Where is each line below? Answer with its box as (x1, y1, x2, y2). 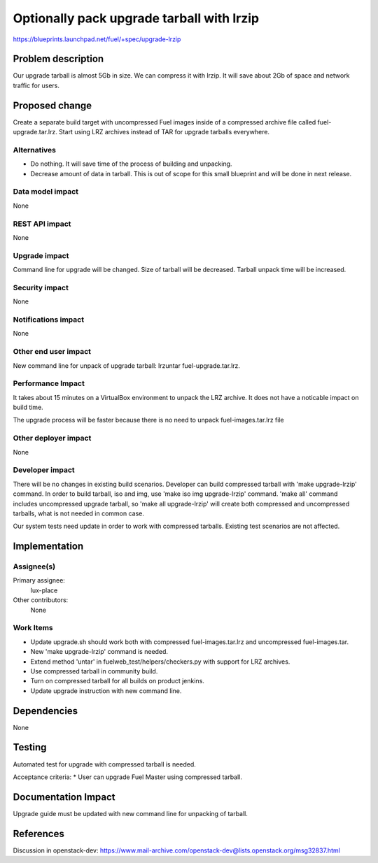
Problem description (13, 53, 104, 65)
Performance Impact (13, 378, 85, 388)
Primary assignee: (13, 576, 66, 585)
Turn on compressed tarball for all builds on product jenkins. (30, 677, 204, 685)
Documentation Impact (13, 791, 115, 803)
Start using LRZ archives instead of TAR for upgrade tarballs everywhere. (58, 128, 269, 136)
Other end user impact (13, 347, 91, 357)
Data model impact (13, 187, 79, 197)
